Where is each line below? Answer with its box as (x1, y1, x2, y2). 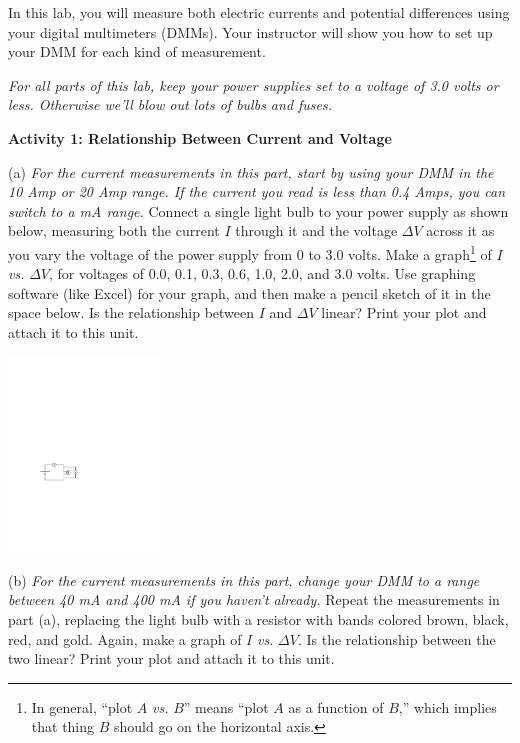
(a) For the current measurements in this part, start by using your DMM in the (8, 161, 494, 182)
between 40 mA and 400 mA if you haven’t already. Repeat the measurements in (8, 589, 500, 610)
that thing (31, 716, 95, 737)
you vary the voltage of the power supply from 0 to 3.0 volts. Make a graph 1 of (8, 240, 492, 264)
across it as (426, 220, 495, 241)
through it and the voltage (235, 220, 398, 241)
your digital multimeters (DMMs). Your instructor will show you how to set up (8, 21, 493, 42)
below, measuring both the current (8, 220, 220, 241)
